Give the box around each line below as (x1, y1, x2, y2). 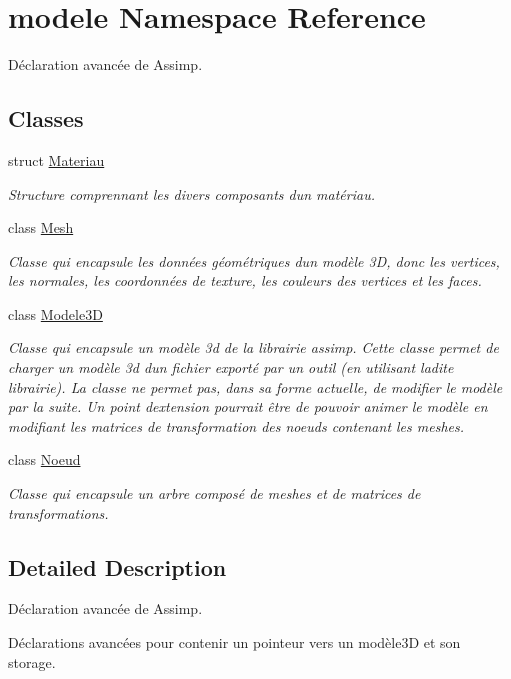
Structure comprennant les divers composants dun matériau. (8, 183, 375, 204)
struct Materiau (8, 149, 105, 170)
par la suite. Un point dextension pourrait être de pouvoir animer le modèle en (8, 396, 488, 417)
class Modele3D (8, 303, 103, 324)
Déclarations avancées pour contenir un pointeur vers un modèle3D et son (8, 632, 461, 653)
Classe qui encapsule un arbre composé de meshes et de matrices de (8, 483, 421, 504)
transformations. (8, 502, 109, 523)
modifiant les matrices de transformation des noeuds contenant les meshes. (8, 415, 465, 436)
